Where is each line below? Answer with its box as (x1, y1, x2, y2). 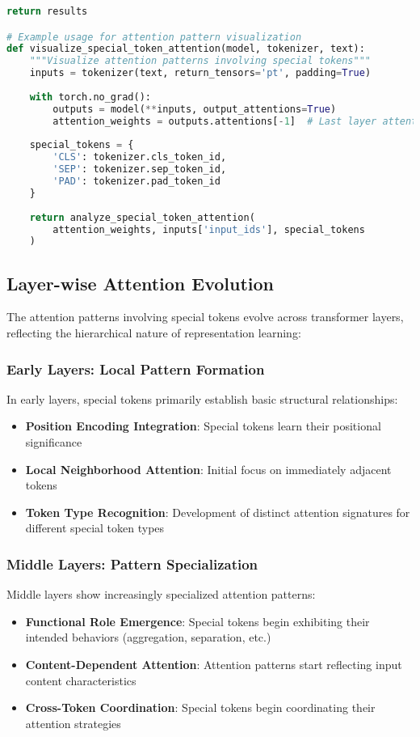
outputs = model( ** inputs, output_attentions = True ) (52, 103, 337, 115)
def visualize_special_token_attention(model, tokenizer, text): (6, 43, 365, 55)
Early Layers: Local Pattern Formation (6, 358, 265, 379)
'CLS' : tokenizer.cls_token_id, (52, 151, 227, 163)
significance (25, 434, 82, 451)
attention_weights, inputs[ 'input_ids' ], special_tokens (52, 223, 365, 235)
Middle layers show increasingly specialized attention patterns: (6, 586, 316, 603)
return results (6, 6, 88, 17)
